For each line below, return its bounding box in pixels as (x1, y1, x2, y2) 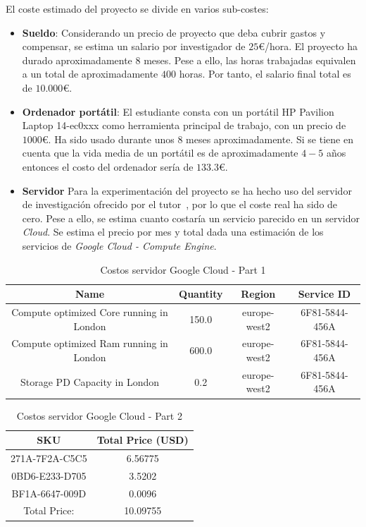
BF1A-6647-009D (11, 485, 87, 500)
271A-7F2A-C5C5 (11, 450, 87, 465)
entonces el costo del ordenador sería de (22, 159, 194, 174)
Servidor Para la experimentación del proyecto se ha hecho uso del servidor (22, 183, 352, 198)
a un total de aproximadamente (22, 66, 158, 81)
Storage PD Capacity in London (20, 374, 160, 389)
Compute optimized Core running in (11, 304, 168, 319)
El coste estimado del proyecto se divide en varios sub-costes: (6, 1, 269, 16)
